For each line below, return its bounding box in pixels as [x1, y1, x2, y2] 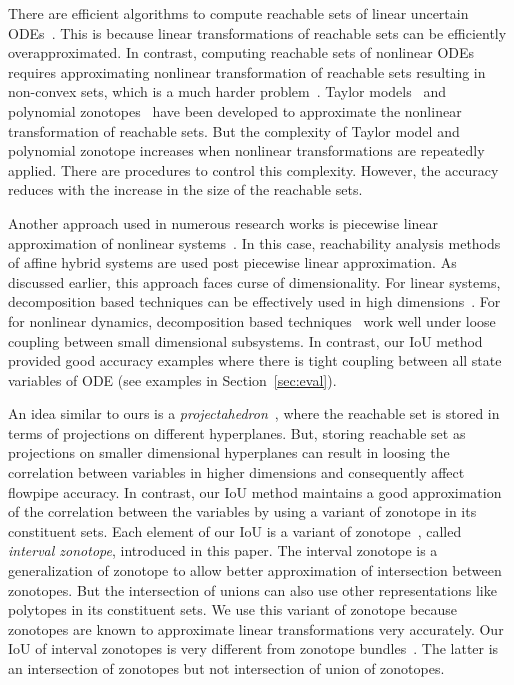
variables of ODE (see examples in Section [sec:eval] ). [8, 369, 337, 390]
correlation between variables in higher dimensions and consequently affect [8, 462, 465, 483]
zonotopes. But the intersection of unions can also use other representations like [8, 579, 497, 600]
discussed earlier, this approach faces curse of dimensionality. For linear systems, [8, 271, 501, 292]
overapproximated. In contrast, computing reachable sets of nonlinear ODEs [8, 42, 475, 63]
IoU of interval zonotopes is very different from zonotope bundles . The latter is [8, 638, 499, 659]
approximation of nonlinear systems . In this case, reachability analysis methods [8, 232, 501, 253]
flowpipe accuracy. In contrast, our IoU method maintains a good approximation [8, 481, 502, 502]
